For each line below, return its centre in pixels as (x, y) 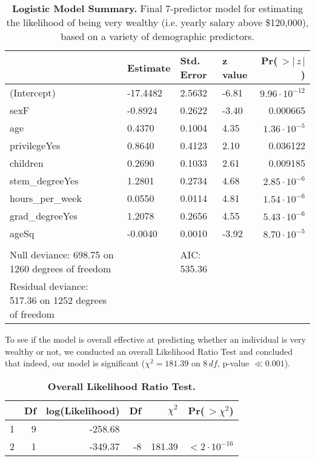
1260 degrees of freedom (61, 268)
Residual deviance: (49, 286)
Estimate (149, 67)
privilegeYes (35, 145)
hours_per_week (46, 198)
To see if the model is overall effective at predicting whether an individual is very (155, 339)
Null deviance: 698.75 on (62, 254)
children (27, 163)
